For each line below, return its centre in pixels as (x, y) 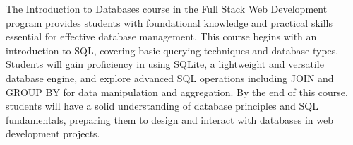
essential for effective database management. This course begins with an (161, 36)
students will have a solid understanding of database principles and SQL (162, 106)
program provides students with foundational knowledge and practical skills (169, 22)
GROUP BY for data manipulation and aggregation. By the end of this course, (177, 92)
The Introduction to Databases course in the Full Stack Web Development (167, 8)
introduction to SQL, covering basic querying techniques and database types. (172, 50)
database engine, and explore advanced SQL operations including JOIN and (170, 77)
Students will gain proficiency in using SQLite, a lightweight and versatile (165, 64)
